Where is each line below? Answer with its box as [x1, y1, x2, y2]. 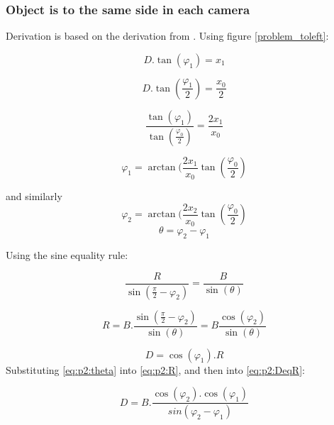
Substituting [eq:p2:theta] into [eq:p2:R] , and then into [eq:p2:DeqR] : [6, 362, 305, 377]
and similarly [6, 189, 62, 204]
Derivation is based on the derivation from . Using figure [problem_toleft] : [6, 28, 329, 43]
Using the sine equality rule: [6, 248, 128, 263]
